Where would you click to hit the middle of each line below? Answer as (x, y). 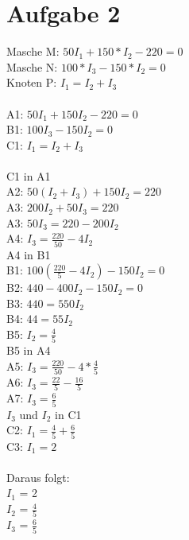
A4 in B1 (29, 254)
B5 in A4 (29, 350)
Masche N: (32, 66)
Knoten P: (32, 82)
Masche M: (33, 51)
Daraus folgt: (38, 477)
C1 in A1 (29, 175)
